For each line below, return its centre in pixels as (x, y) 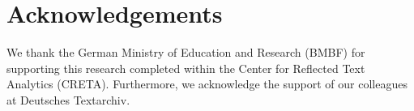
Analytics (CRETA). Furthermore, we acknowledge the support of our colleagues (207, 84)
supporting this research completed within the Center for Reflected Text (186, 68)
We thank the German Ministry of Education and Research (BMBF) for (186, 52)
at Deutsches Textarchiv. (68, 99)
